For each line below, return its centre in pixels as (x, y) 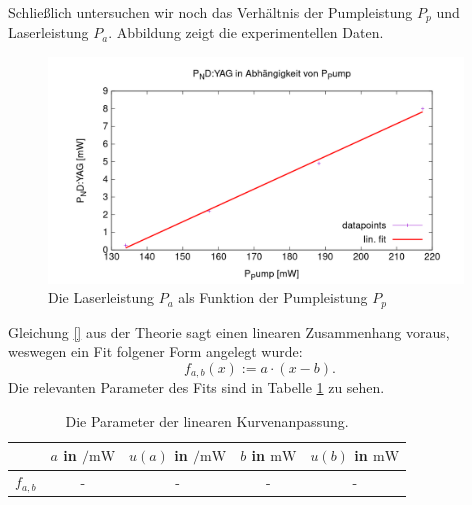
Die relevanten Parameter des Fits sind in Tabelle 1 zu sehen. (196, 387)
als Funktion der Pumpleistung (273, 297)
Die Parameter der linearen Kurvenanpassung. (207, 420)
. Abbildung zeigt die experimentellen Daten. (246, 32)
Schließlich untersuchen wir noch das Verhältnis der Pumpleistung (210, 12)
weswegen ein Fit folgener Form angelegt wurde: (155, 351)
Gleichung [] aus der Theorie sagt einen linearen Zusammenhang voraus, (229, 331)
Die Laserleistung (101, 297)
